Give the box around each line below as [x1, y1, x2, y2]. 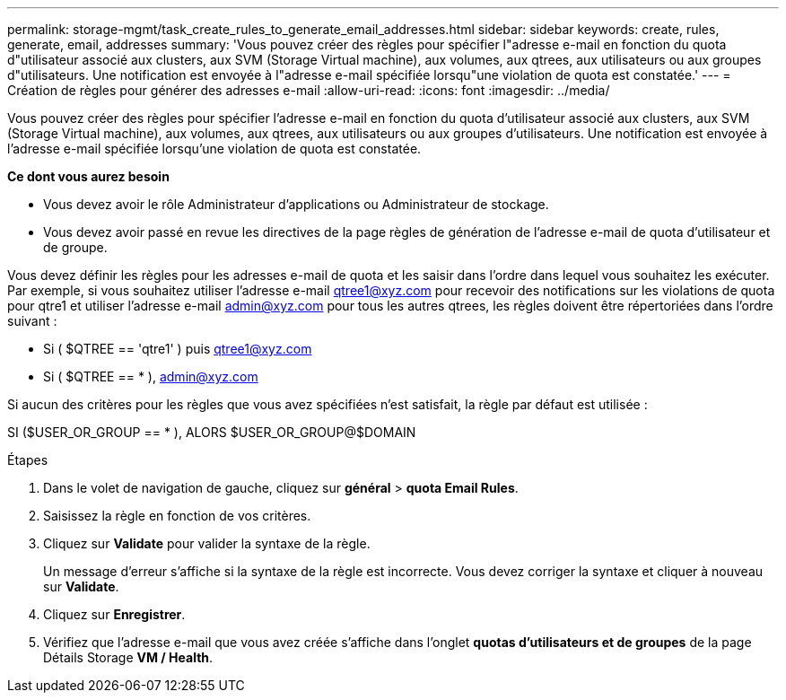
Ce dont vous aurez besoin [7, 169, 170, 184]
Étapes [7, 452, 48, 468]
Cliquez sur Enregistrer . [43, 607, 186, 622]
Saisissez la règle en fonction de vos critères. [43, 508, 311, 523]
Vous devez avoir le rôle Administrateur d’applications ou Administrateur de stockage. [43, 197, 549, 212]
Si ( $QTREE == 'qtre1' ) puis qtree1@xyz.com [43, 341, 312, 356]
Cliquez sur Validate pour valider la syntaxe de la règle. [43, 536, 371, 551]
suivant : [7, 313, 57, 328]
